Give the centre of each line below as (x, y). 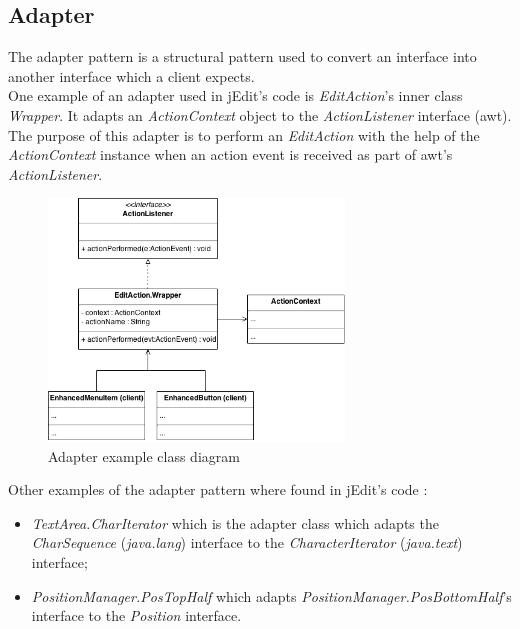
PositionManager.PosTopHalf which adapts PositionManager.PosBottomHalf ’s (271, 595)
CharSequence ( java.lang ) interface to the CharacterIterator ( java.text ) (247, 542)
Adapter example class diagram (144, 455)
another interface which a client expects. (131, 75)
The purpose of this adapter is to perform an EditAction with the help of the (244, 134)
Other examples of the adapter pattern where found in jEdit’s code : (218, 489)
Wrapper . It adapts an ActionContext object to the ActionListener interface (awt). (260, 114)
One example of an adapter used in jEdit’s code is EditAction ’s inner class (235, 95)
